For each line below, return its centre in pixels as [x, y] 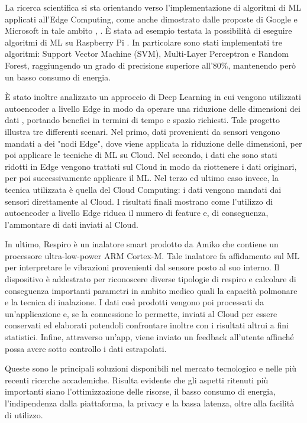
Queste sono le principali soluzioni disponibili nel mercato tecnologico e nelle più [151, 368]
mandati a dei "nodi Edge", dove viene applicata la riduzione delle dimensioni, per [153, 143]
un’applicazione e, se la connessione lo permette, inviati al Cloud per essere [141, 313]
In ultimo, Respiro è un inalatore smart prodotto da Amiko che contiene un [142, 244]
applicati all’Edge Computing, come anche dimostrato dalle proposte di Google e [151, 19]
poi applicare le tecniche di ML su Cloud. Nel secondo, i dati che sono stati [141, 155]
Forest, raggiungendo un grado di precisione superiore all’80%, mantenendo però [150, 65]
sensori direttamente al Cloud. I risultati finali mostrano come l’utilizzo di [139, 201]
